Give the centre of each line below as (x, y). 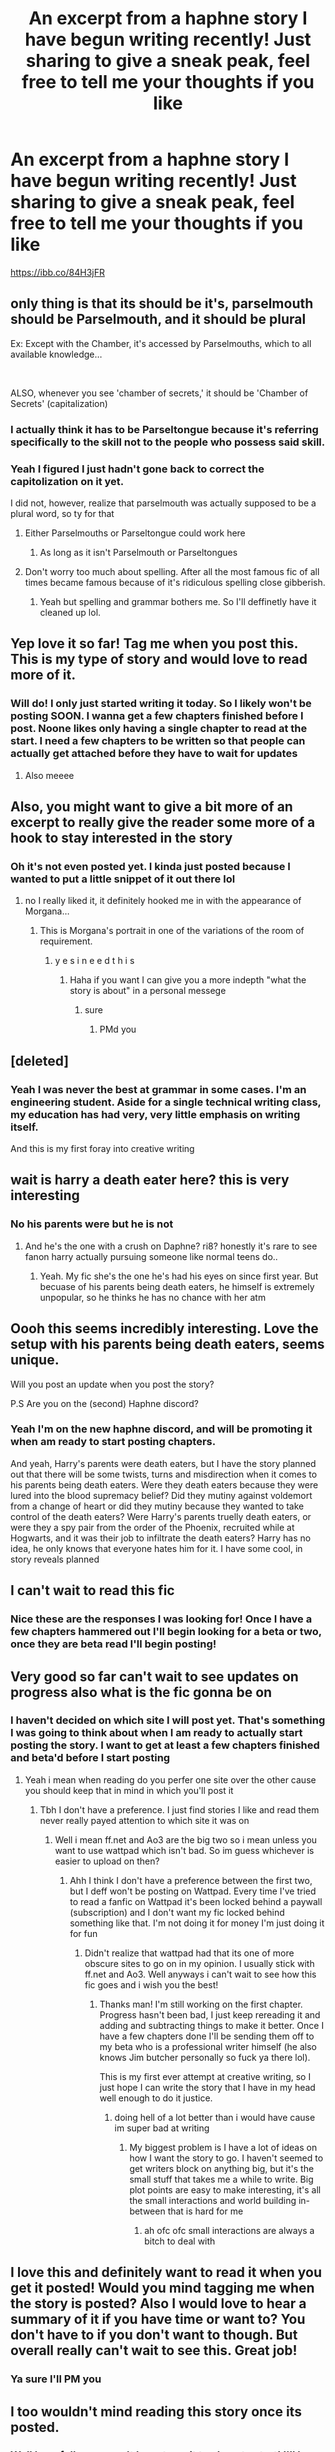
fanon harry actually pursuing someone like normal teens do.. (151, 1256)
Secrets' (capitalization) (59, 403)
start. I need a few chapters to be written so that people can (158, 741)
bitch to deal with (180, 2241)
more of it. (43, 675)
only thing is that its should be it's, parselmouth (162, 303)
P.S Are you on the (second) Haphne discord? (104, 1403)
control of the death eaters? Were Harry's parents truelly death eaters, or (161, 1516)
